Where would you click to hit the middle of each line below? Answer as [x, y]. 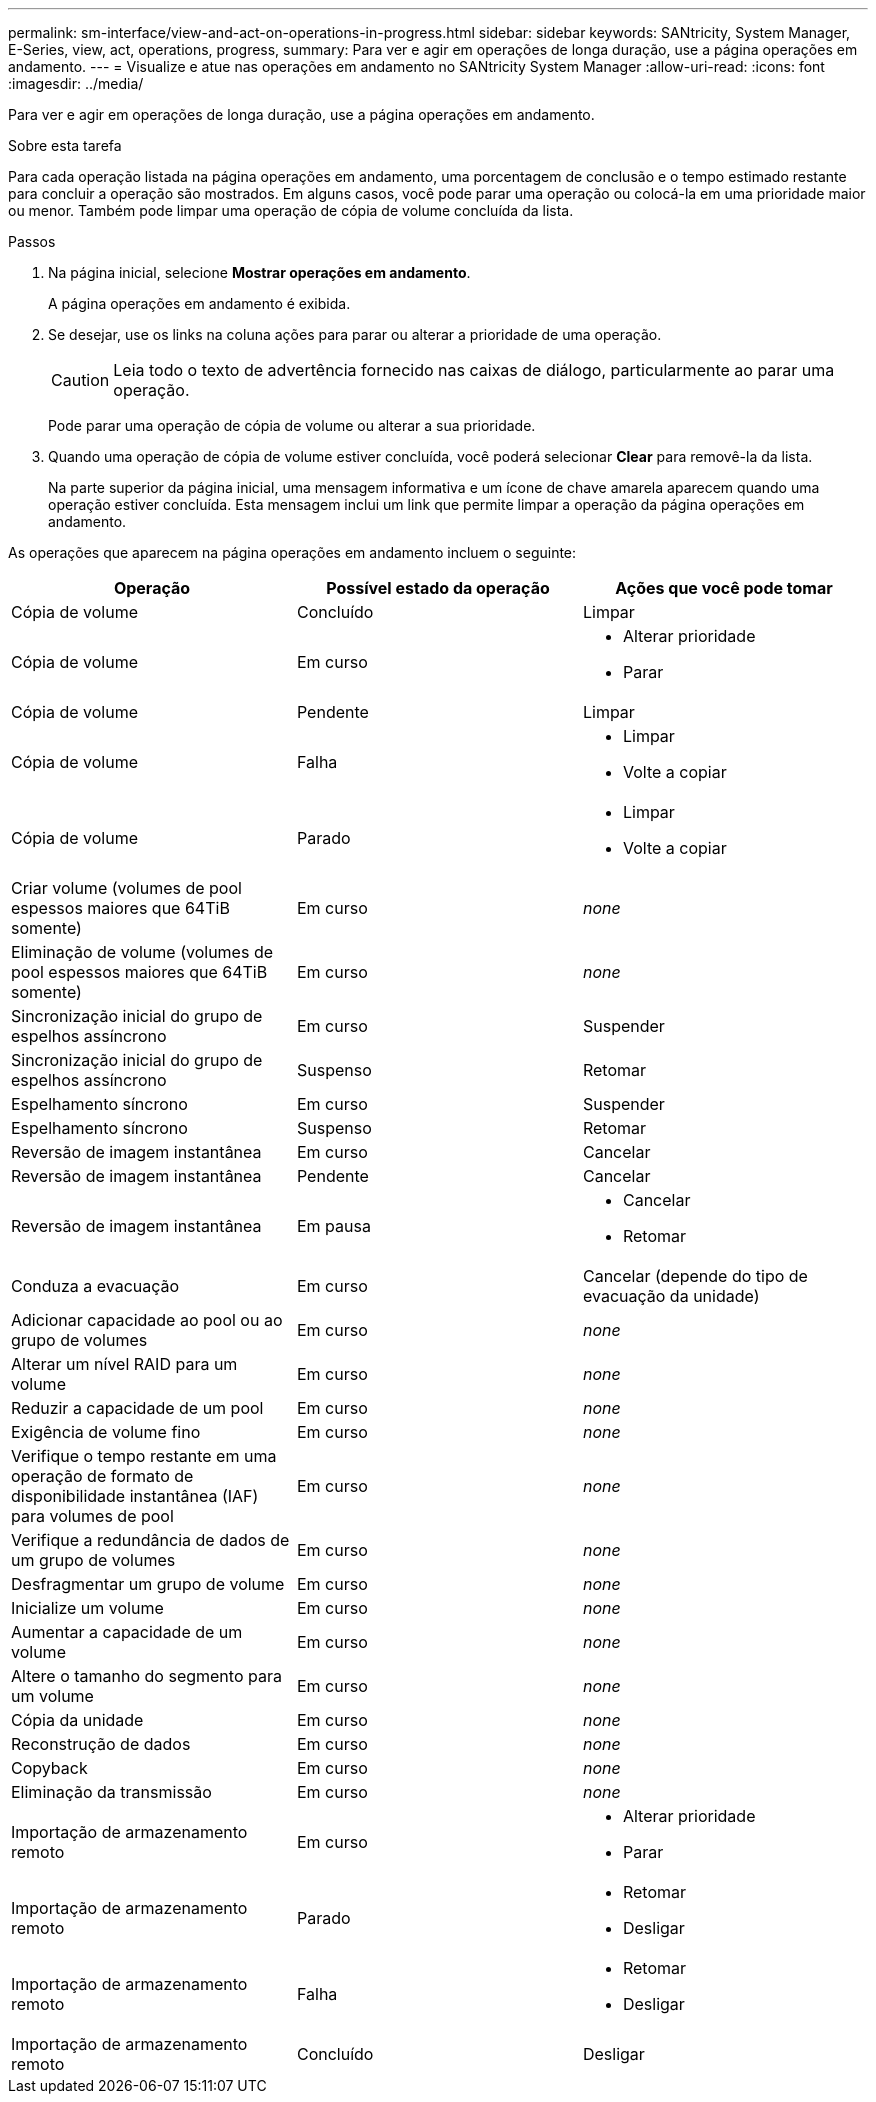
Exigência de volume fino [106, 1432]
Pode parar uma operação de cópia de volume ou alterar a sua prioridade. [292, 425]
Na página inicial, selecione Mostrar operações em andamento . [259, 272]
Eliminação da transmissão [111, 1792]
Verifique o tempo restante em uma [144, 1456]
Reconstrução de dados [101, 1744]
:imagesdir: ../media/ [76, 83]
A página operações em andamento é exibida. [199, 303]
